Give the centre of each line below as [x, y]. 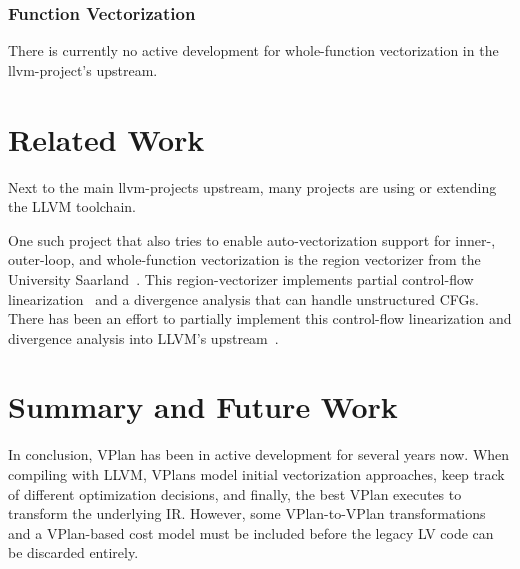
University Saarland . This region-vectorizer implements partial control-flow [241, 278]
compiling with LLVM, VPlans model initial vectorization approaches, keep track [256, 474]
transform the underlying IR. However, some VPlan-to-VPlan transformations [247, 513]
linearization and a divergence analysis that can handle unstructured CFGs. [243, 298]
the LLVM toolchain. [72, 206]
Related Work [106, 138]
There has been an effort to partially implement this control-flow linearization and [260, 318]
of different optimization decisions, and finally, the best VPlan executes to [235, 493]
